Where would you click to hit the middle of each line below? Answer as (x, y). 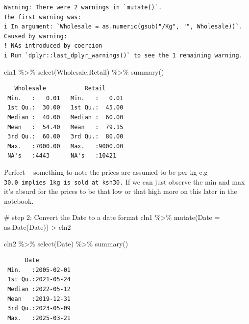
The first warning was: (43, 17)
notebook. (19, 201)
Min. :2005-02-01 (39, 270)
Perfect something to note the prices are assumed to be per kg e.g (106, 172)
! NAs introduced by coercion (53, 46)
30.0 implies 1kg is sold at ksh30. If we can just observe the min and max (124, 181)
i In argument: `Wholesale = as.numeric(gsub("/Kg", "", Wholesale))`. (123, 27)
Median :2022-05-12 (39, 289)
